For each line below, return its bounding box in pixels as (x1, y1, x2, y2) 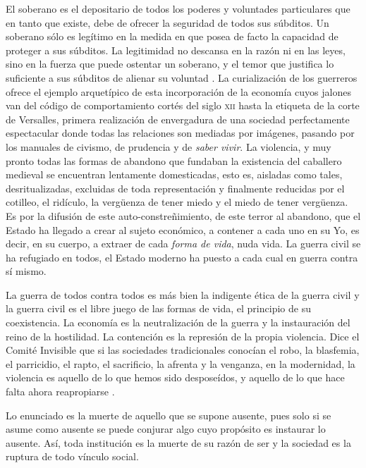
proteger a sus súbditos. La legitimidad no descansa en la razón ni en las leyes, (6, 42, 346, 57)
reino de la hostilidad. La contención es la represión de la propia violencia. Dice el (6, 328, 360, 343)
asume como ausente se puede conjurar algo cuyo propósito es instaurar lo (6, 421, 326, 436)
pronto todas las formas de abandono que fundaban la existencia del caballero (6, 153, 342, 168)
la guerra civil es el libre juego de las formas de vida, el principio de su (6, 301, 311, 316)
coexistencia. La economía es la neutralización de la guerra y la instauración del (6, 315, 350, 330)
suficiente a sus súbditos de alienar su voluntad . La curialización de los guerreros (6, 70, 358, 85)
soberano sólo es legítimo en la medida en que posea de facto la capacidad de (6, 29, 338, 44)
